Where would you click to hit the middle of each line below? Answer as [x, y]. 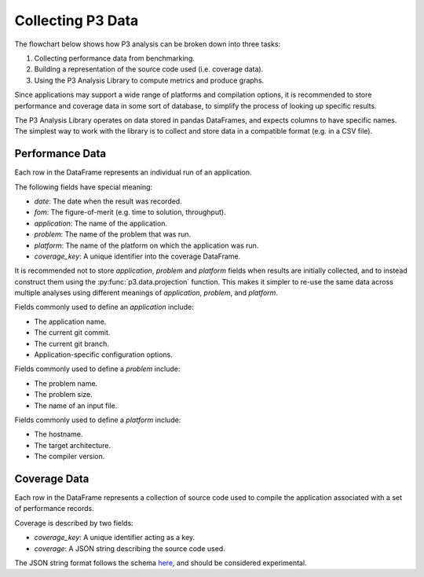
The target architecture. [73, 445]
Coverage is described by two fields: [74, 523]
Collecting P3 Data [77, 20]
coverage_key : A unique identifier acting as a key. [115, 538]
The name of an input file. [76, 406]
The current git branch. [71, 344]
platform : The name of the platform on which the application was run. [146, 245]
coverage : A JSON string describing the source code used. [130, 548]
